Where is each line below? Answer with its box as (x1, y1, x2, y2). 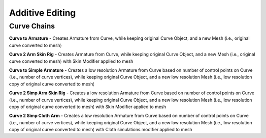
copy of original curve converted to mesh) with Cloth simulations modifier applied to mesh (9, 127, 192, 133)
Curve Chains (9, 22, 55, 30)
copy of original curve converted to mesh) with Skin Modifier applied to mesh (9, 104, 166, 110)
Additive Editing (9, 7, 76, 18)
